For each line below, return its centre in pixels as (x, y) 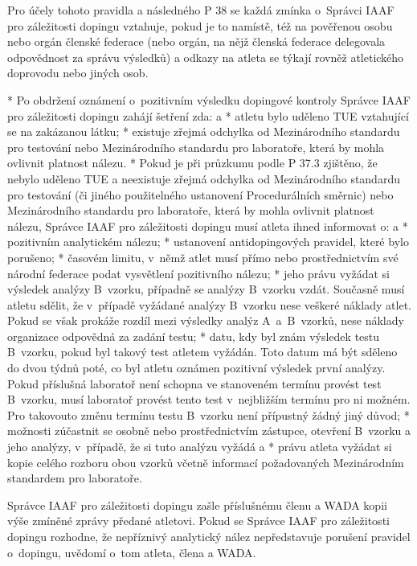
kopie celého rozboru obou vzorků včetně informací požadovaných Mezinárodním (206, 462)
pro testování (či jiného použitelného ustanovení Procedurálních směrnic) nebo (200, 194)
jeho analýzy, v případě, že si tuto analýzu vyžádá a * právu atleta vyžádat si (200, 447)
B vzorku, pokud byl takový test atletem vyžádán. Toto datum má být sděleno (202, 352)
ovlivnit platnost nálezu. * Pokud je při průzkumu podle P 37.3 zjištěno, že (192, 163)
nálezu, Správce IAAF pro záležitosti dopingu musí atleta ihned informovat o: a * (208, 226)
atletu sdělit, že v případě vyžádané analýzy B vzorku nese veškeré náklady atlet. (209, 304)
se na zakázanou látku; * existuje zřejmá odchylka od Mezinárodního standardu (204, 131)
